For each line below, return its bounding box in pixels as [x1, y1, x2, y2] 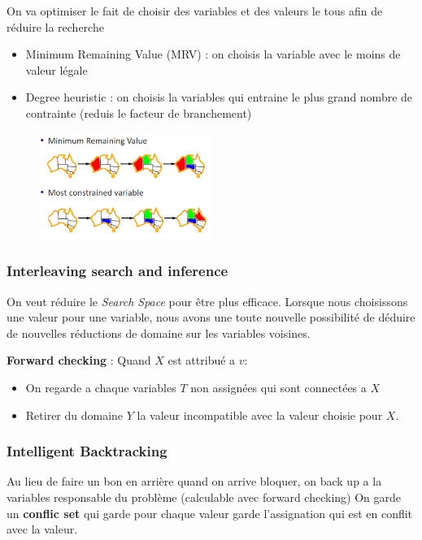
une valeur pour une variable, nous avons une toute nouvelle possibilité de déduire [7, 309, 415, 326]
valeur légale [25, 61, 88, 78]
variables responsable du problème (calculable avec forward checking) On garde [7, 489, 402, 505]
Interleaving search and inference [7, 261, 228, 281]
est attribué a [167, 352, 236, 369]
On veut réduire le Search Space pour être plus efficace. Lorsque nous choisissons [7, 292, 408, 309]
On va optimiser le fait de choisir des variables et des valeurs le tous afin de [7, 2, 383, 19]
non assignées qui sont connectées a [190, 379, 367, 395]
